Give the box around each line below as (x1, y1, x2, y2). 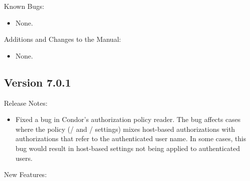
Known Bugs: (4, 1, 44, 11)
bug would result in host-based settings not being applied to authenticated (15, 143, 240, 153)
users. (15, 152, 33, 163)
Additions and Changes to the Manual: (4, 34, 121, 44)
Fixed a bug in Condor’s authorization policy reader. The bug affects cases (15, 114, 241, 124)
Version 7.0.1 (4, 74, 71, 90)
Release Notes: (4, 97, 48, 108)
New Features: (4, 169, 47, 180)
